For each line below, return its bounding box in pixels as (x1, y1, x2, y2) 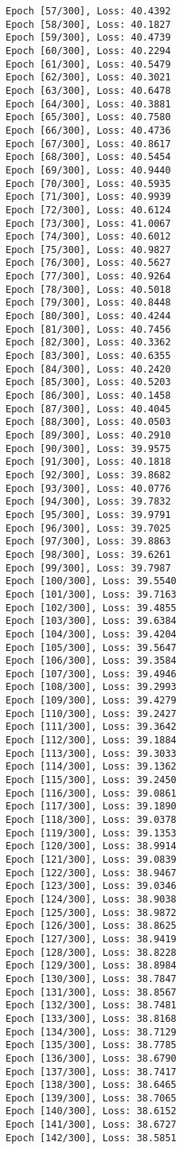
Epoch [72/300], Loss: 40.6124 (6, 204, 171, 216)
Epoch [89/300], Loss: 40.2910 (6, 430, 171, 441)
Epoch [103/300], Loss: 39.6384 (6, 615, 177, 627)
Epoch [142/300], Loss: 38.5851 (6, 1132, 177, 1144)
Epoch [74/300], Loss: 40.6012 (6, 231, 171, 243)
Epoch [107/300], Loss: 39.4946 (6, 668, 177, 680)
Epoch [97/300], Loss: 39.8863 (6, 536, 171, 548)
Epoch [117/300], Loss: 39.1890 (6, 801, 177, 813)
